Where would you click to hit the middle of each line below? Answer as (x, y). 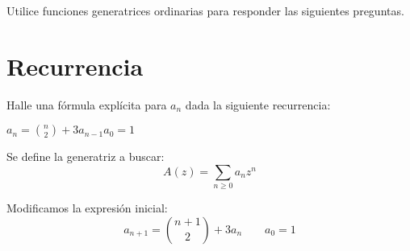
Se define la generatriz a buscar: (86, 156)
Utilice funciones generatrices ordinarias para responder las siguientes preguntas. (205, 10)
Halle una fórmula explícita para (87, 104)
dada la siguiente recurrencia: (258, 104)
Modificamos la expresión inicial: (87, 208)
